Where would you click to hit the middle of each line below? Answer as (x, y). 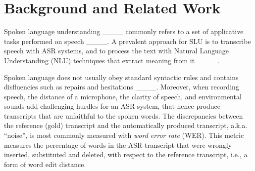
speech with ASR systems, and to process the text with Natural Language (116, 51)
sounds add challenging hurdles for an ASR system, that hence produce (112, 106)
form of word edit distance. (45, 164)
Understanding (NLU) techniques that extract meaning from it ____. (112, 60)
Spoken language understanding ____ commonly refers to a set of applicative (124, 31)
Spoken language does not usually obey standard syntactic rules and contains (121, 77)
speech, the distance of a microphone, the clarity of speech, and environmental (123, 96)
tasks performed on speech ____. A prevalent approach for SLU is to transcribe (127, 41)
